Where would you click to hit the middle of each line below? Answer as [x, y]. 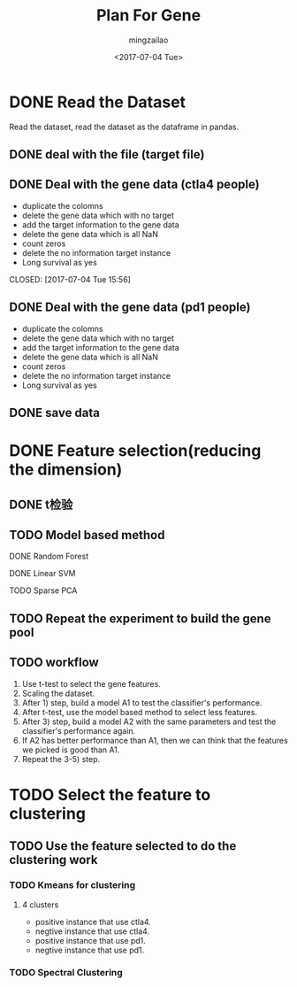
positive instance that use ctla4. [93, 921]
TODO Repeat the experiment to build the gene [140, 618]
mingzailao [148, 40]
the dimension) [66, 470]
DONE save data [54, 413]
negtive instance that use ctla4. [92, 931]
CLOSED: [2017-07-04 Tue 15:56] [70, 279]
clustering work [54, 860]
